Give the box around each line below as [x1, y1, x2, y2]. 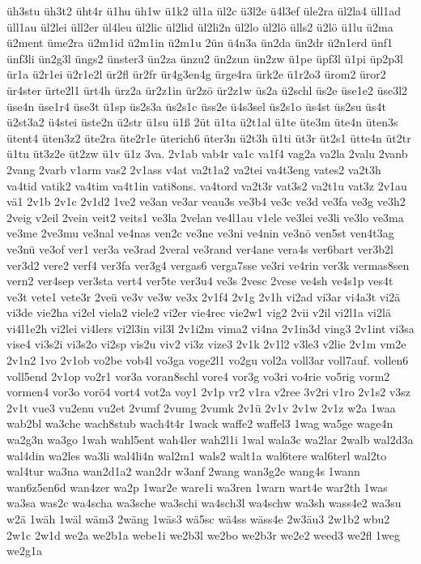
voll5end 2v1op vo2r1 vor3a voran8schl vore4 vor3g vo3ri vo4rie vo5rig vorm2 [6, 367, 390, 384]
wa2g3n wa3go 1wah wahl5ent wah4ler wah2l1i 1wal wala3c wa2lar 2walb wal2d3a [6, 431, 414, 448]
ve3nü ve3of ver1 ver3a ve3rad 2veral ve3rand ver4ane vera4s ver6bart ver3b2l [6, 240, 393, 257]
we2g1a [6, 542, 42, 559]
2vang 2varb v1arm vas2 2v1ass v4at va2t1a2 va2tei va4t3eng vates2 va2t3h [6, 160, 381, 177]
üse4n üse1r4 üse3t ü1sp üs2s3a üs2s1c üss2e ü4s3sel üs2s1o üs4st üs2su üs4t [6, 97, 386, 114]
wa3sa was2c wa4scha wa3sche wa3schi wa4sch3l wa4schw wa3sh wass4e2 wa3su [6, 494, 402, 511]
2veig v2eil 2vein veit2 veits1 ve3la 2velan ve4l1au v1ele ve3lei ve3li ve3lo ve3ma [6, 208, 404, 225]
